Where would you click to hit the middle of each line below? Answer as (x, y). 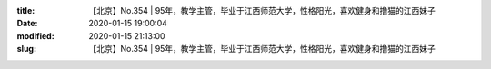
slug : (26, 49)
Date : (27, 24)
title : (26, 10)
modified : (35, 35)
